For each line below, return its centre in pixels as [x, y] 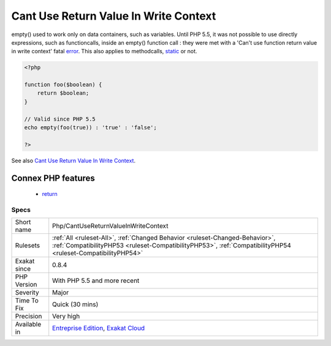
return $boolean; [63, 93]
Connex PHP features [53, 178]
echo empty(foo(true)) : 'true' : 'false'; [91, 128]
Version [26, 285]
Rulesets [27, 246]
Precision [29, 317]
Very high [66, 317]
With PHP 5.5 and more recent [96, 280]
